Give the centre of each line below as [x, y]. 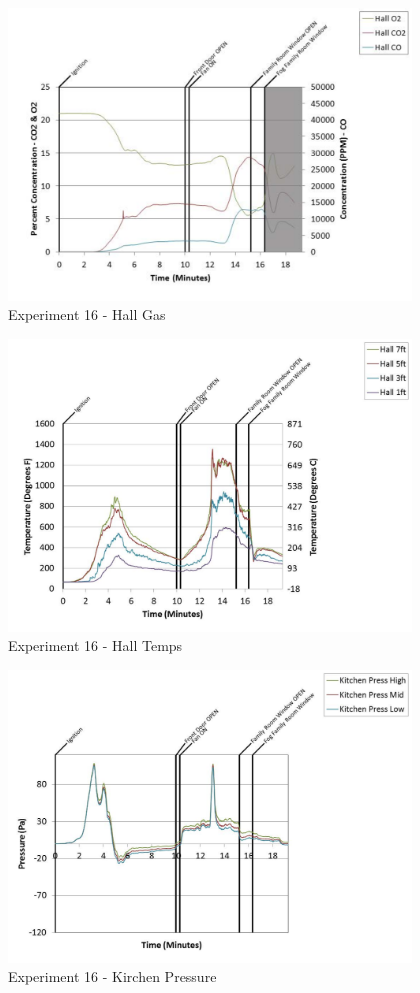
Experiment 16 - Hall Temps [95, 645]
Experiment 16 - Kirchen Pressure [112, 976]
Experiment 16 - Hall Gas [87, 314]
